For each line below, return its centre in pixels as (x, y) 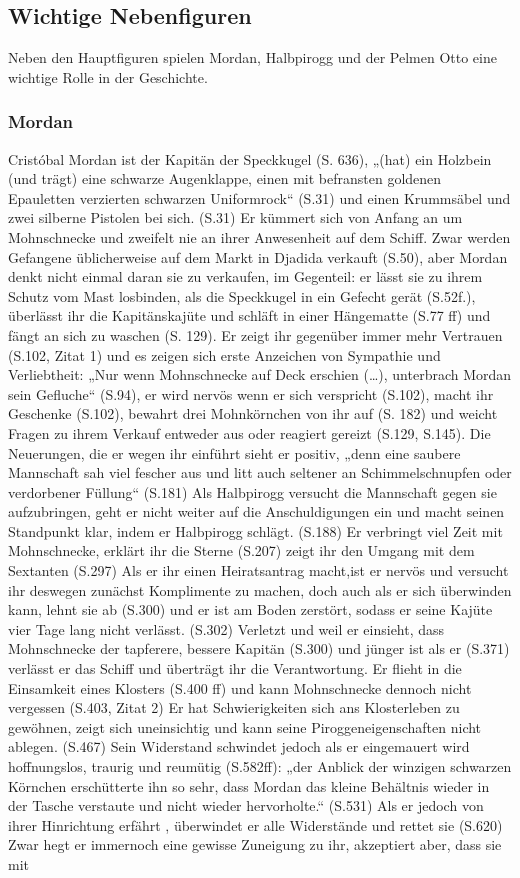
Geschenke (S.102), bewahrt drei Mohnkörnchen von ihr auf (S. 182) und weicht (253, 413)
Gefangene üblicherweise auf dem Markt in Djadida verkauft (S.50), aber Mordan (258, 256)
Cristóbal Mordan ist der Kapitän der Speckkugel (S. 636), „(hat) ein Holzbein (250, 158)
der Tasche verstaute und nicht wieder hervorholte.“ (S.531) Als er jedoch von (246, 805)
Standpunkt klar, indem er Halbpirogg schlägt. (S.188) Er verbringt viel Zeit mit (255, 530)
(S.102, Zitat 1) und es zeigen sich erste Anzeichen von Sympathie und (224, 354)
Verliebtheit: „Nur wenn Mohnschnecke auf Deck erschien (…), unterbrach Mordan (260, 374)
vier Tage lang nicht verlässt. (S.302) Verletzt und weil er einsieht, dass (226, 628)
